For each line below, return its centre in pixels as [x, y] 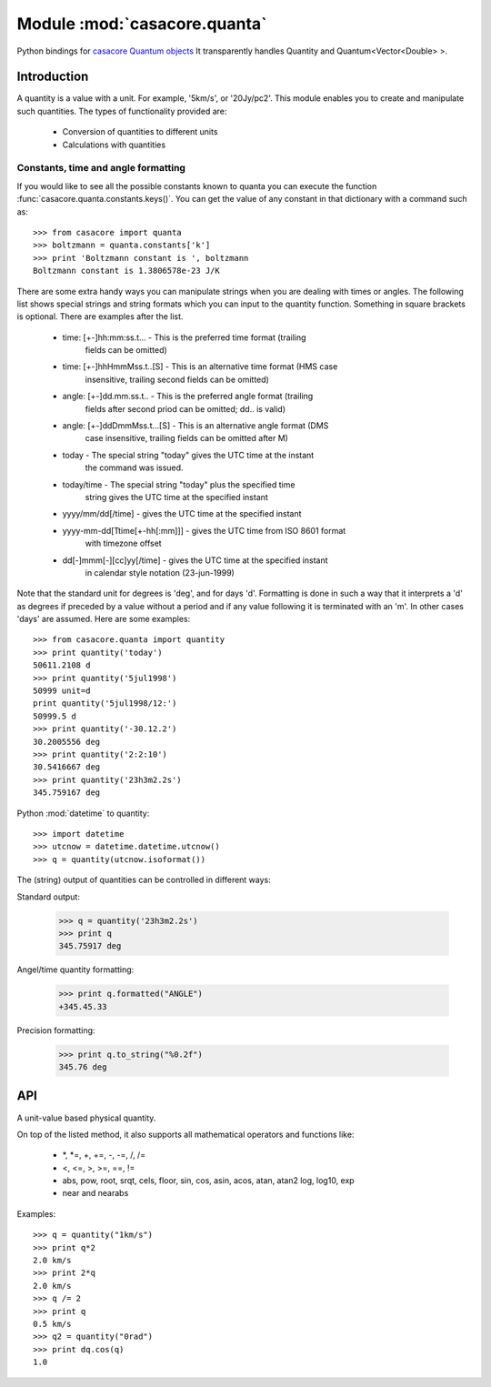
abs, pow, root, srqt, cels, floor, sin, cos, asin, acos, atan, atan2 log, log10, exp [208, 1181]
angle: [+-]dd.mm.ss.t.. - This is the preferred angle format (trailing [188, 397]
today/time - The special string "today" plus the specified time [179, 484]
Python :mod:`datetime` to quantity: [83, 813]
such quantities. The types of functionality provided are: [122, 111]
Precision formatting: [56, 1030]
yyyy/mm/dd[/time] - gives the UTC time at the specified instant [182, 514]
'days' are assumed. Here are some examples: [104, 619]
